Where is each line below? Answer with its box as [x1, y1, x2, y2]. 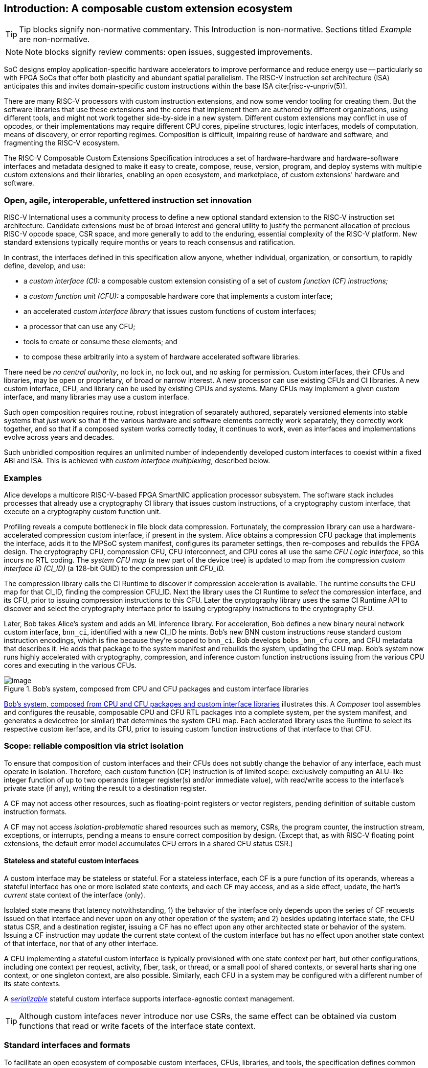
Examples [4, 473, 42, 483]
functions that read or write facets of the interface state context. [19, 1021, 256, 1031]
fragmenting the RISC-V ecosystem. [4, 139, 120, 147]
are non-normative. [19, 34, 90, 45]
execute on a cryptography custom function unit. [4, 507, 161, 516]
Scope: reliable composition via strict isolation [4, 741, 184, 751]
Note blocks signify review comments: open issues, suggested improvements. [25, 47, 313, 57]
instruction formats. [4, 807, 67, 816]
